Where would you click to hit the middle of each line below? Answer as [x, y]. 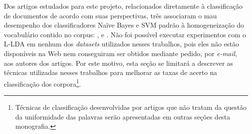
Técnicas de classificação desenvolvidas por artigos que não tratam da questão [131, 107]
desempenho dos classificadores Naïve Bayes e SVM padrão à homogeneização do [124, 25]
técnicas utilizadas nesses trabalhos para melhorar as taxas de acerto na [110, 72]
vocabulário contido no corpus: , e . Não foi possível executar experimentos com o [125, 34]
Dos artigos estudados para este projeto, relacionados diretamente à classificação [123, 6]
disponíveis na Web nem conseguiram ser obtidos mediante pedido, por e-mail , [121, 53]
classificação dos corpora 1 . [42, 83]
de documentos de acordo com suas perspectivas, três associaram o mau [110, 15]
